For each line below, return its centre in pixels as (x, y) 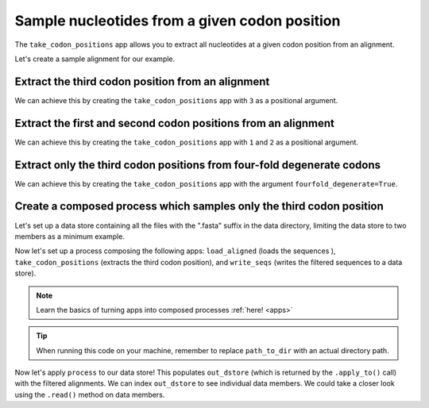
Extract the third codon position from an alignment (142, 81)
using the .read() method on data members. (90, 395)
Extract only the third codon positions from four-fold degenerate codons (198, 165)
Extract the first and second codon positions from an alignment (175, 123)
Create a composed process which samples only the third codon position (199, 206)
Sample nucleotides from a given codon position (178, 21)
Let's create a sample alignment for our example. (95, 59)
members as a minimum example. (70, 236)
